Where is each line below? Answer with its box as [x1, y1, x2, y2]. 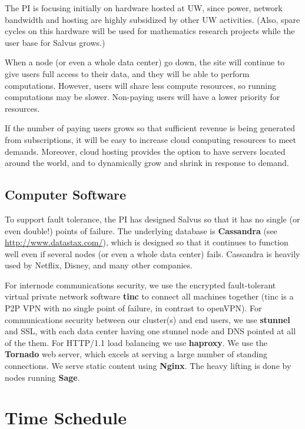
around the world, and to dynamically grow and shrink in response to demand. [5, 157, 289, 169]
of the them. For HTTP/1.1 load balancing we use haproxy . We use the [5, 336, 268, 348]
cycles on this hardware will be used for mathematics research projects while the [5, 25, 295, 37]
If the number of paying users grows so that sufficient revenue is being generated [5, 122, 295, 134]
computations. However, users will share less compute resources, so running [5, 79, 276, 91]
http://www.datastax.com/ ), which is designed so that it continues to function [5, 236, 289, 248]
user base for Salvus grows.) [5, 36, 105, 48]
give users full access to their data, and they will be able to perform [5, 67, 250, 79]
